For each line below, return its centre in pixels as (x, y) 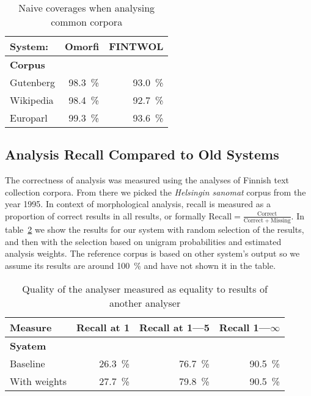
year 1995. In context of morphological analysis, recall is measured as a (138, 204)
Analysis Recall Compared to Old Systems (142, 154)
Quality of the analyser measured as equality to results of (145, 288)
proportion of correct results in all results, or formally (105, 215)
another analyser (145, 302)
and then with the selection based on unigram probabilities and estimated (143, 241)
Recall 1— (245, 327)
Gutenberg (32, 82)
